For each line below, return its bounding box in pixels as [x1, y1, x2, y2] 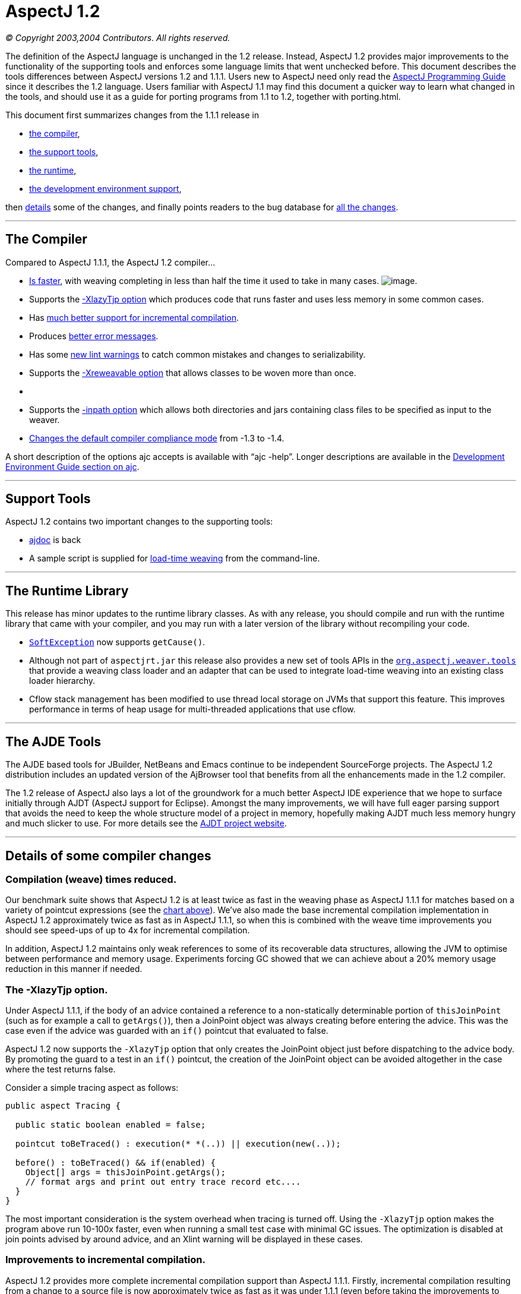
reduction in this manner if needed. [5, 964, 143, 974]
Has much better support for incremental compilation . [29, 312, 239, 323]
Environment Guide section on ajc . [5, 461, 140, 472]
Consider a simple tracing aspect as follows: [5, 1082, 179, 1093]
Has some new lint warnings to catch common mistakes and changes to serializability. [29, 349, 366, 359]
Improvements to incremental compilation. [5, 1254, 206, 1266]
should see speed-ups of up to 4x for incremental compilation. [5, 925, 250, 936]
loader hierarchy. [29, 676, 96, 686]
